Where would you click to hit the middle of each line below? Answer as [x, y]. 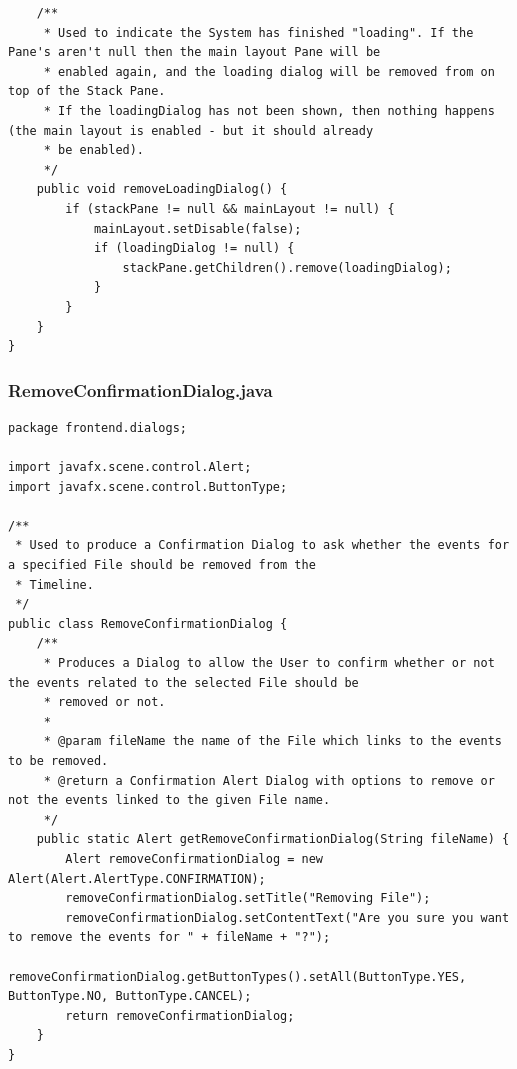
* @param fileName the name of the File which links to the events [272, 741]
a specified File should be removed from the [162, 565]
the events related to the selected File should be [183, 682]
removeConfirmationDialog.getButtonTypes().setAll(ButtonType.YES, [237, 976]
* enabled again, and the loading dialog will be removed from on [269, 71]
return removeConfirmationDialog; [180, 1015]
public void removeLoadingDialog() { [162, 189]
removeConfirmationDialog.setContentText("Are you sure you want [287, 917]
